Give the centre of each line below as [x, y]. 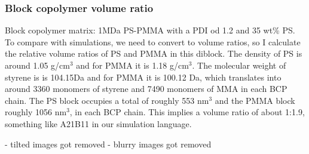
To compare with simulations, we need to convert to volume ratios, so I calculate [153, 41]
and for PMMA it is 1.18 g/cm [132, 65]
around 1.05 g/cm [37, 65]
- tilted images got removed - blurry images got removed [108, 144]
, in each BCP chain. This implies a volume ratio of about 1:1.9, [187, 112]
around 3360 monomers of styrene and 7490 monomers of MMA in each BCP [146, 89]
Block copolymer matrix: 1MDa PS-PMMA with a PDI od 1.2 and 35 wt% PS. [150, 30]
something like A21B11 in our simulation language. [98, 123]
